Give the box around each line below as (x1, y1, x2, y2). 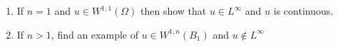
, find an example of (51, 27, 138, 41)
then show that (140, 4, 207, 18)
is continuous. (273, 4, 334, 18)
